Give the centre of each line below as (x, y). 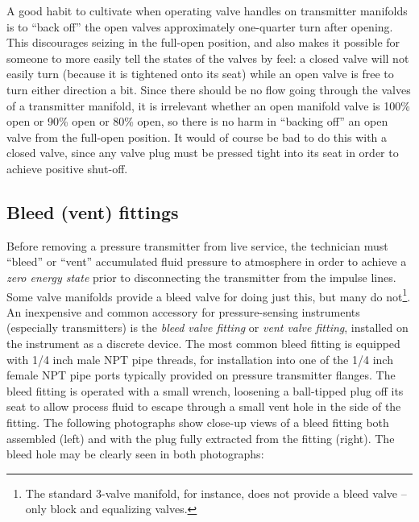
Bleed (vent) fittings (93, 211)
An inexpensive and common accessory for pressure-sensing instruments (183, 311)
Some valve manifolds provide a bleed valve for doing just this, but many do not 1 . (209, 295)
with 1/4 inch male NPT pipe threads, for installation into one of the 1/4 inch (200, 359)
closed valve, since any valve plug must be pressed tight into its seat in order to (203, 153)
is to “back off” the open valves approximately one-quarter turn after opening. (200, 26)
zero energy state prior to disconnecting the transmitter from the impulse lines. (201, 277)
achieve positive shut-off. (67, 168)
